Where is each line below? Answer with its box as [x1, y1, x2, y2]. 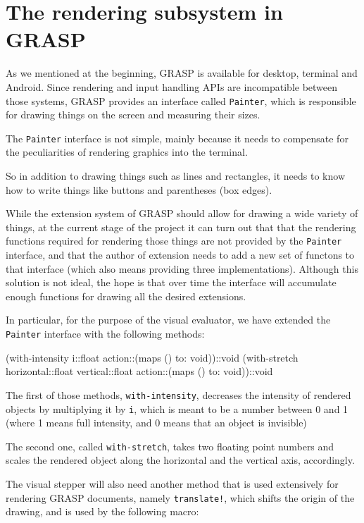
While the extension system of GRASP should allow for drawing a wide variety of [6, 206, 358, 221]
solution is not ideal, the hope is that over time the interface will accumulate [6, 275, 337, 290]
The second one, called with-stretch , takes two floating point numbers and [6, 438, 334, 453]
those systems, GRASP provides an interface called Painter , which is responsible [6, 93, 356, 108]
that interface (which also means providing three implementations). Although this [6, 261, 358, 276]
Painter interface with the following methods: [6, 326, 205, 340]
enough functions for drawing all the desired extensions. [6, 288, 246, 303]
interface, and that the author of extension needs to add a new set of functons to [6, 247, 355, 262]
